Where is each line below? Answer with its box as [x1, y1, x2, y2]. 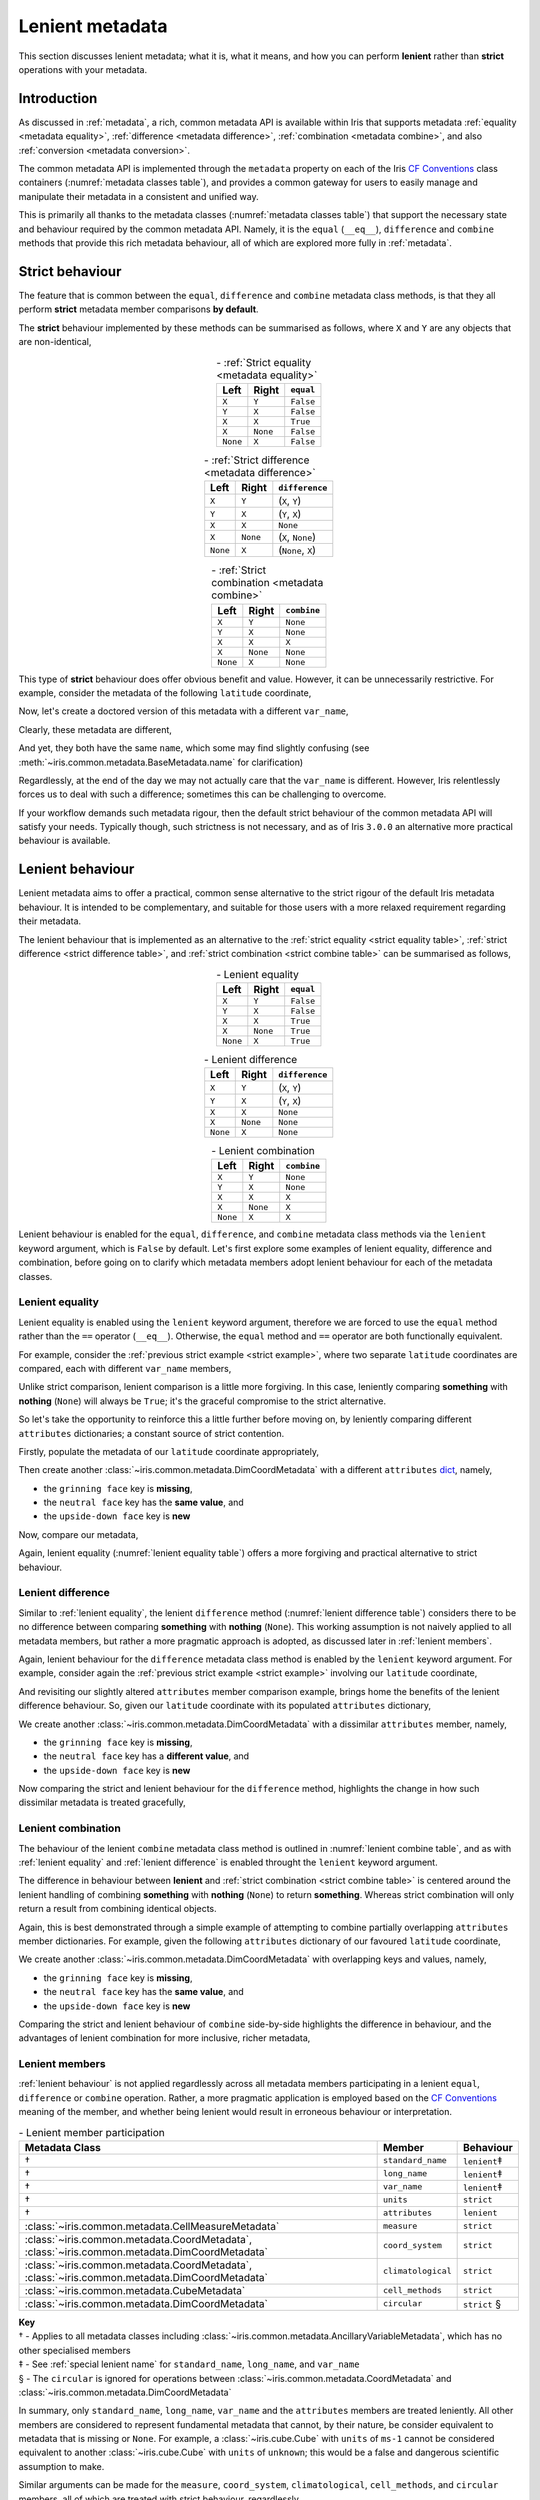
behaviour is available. [18, 835, 111, 847]
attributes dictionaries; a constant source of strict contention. [18, 1427, 285, 1439]
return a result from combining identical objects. [18, 1903, 217, 1915]
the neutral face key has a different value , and [43, 1750, 250, 1762]
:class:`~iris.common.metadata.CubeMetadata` [24, 2283, 246, 2297]
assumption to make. [18, 2460, 105, 2472]
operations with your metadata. [18, 63, 148, 75]
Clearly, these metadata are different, [18, 723, 172, 735]
